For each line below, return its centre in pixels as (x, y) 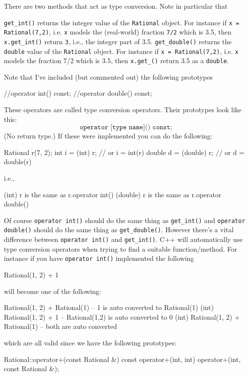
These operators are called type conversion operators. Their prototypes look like (123, 110)
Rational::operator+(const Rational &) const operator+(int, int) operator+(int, (122, 359)
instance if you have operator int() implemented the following (99, 258)
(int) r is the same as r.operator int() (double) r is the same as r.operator (113, 194)
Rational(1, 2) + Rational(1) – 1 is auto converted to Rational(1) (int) (109, 307)
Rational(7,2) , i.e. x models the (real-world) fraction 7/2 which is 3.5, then (118, 32)
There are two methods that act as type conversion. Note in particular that (116, 6)
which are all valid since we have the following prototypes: (90, 343)
